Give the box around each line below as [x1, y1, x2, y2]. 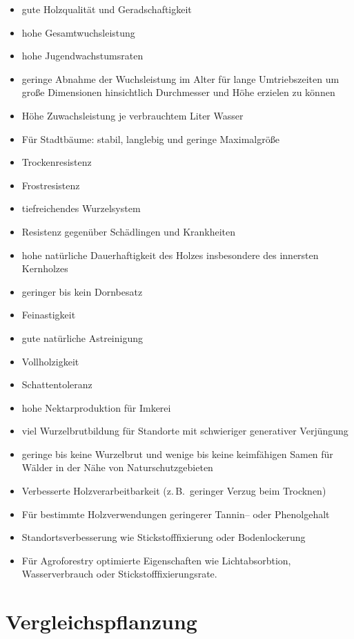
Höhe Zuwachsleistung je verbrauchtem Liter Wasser [21, 108, 244, 122]
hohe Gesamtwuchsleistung [21, 25, 135, 39]
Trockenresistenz [21, 155, 92, 169]
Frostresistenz [21, 178, 80, 192]
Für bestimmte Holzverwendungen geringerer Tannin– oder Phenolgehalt [21, 506, 330, 521]
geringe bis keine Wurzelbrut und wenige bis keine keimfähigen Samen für [21, 446, 333, 461]
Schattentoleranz [21, 377, 92, 392]
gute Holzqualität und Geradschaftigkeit [21, 2, 192, 16]
